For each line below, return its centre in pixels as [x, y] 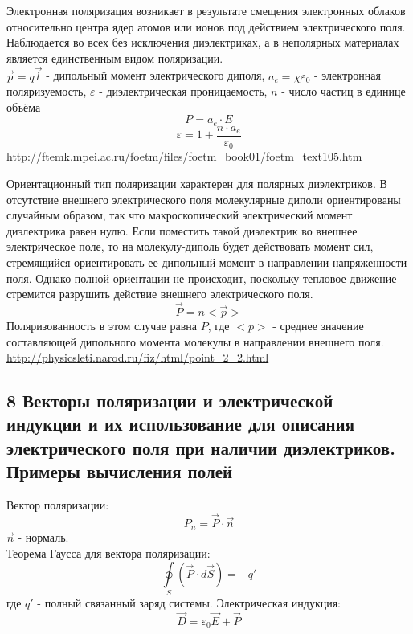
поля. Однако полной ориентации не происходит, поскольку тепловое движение [202, 278]
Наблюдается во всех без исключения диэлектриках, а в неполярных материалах [203, 42]
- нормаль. [43, 537]
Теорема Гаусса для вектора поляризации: [108, 552]
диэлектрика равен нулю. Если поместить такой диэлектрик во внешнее [182, 230]
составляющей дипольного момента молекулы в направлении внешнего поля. [195, 341]
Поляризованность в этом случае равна [102, 325]
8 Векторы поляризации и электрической [170, 401]
